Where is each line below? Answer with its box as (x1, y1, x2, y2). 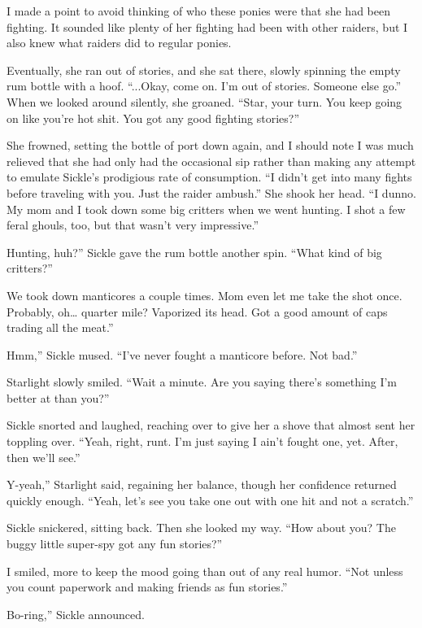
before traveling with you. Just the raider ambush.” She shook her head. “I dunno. (7, 184, 416, 201)
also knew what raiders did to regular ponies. (7, 34, 232, 51)
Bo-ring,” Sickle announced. (7, 605, 145, 622)
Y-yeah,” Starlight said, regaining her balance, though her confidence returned (7, 476, 397, 493)
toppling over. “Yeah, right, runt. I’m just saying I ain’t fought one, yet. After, (7, 433, 398, 450)
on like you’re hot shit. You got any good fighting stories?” (7, 109, 300, 126)
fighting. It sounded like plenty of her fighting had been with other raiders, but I (7, 18, 408, 35)
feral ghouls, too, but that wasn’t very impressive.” (7, 216, 259, 233)
